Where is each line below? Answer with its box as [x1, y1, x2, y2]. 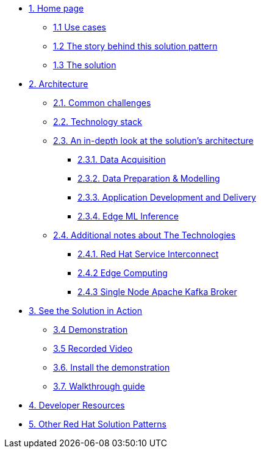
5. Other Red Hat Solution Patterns [29, 419, 166, 429]
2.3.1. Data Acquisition [77, 154, 166, 165]
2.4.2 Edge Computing [77, 268, 168, 278]
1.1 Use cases [53, 22, 106, 32]
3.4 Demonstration [53, 324, 128, 335]
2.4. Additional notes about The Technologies [53, 230, 236, 240]
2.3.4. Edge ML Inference [77, 211, 179, 221]
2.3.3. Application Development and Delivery [77, 192, 256, 202]
